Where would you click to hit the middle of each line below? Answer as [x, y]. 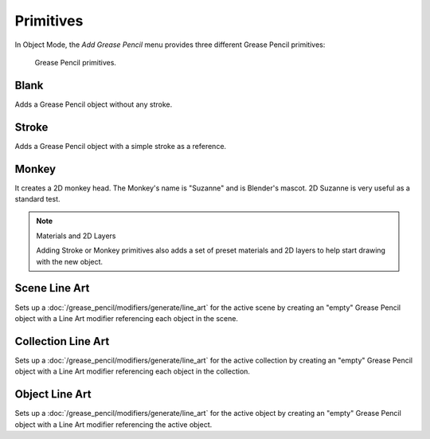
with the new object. [70, 261]
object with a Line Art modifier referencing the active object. [113, 424]
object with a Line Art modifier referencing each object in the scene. [127, 318]
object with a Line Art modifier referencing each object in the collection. [133, 371]
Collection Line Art [62, 341]
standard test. [37, 199]
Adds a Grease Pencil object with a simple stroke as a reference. [121, 146]
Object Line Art [53, 394]
